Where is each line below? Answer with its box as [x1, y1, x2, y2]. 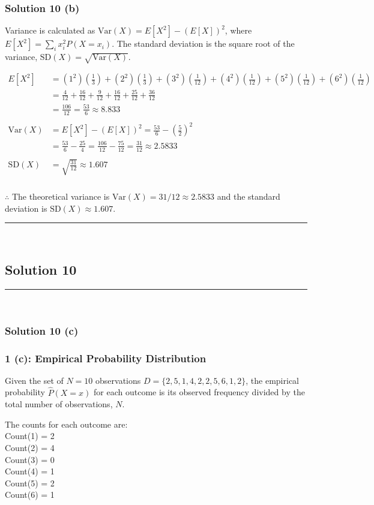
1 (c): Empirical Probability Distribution [5, 350, 207, 365]
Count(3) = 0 [5, 453, 55, 465]
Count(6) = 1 [5, 488, 55, 501]
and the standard [217, 190, 280, 203]
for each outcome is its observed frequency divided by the [94, 386, 305, 398]
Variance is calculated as [5, 24, 95, 37]
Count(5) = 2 [5, 476, 55, 489]
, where [225, 24, 252, 37]
